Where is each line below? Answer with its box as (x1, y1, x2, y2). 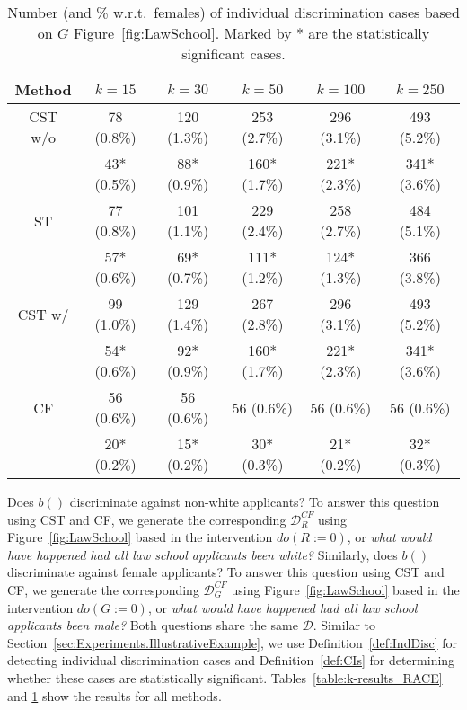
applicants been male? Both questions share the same (7, 616, 298, 635)
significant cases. (181, 43, 286, 64)
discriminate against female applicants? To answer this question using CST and (7, 563, 445, 581)
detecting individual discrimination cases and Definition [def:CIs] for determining (7, 651, 455, 670)
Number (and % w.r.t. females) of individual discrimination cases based (7, 2, 460, 22)
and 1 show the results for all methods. (7, 686, 222, 705)
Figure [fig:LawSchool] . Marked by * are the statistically (73, 22, 430, 43)
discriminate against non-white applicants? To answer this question (69, 493, 440, 510)
